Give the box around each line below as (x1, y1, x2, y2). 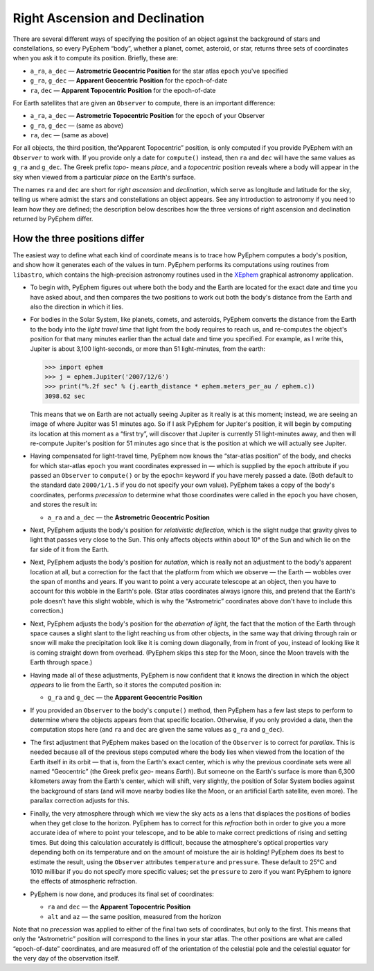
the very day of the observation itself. (12, 954, 120, 963)
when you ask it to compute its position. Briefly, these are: (12, 54, 179, 62)
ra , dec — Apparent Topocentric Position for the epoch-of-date (30, 86, 216, 94)
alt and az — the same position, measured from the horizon (47, 912, 222, 920)
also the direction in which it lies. (30, 302, 124, 311)
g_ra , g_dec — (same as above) (30, 121, 124, 130)
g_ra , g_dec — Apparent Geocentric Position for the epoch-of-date (30, 76, 228, 85)
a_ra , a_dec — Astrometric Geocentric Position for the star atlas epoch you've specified (30, 67, 289, 75)
